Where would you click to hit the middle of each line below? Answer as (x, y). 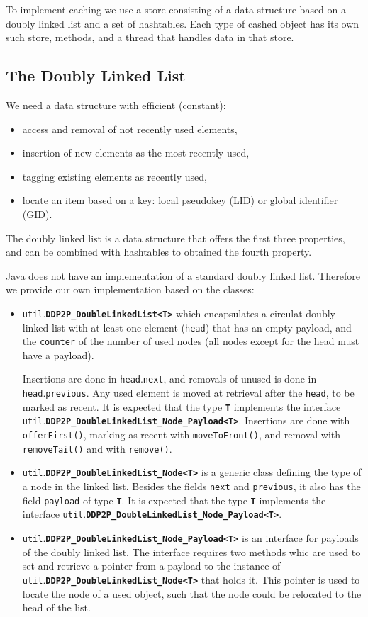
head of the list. (56, 607)
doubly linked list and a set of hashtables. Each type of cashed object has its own (183, 23)
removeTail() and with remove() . (97, 448)
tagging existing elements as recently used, (115, 176)
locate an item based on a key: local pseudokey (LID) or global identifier (180, 200)
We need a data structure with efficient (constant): (116, 104)
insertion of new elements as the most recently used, (136, 153)
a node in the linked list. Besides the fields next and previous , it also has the (191, 486)
